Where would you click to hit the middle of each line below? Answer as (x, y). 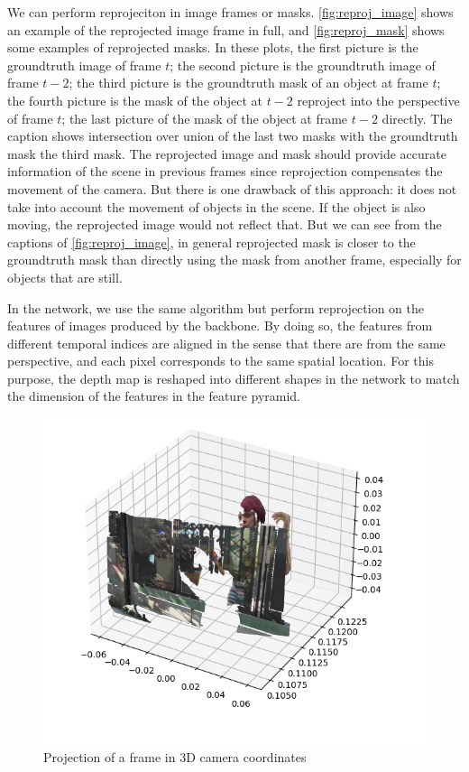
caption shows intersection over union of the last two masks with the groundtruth (233, 136)
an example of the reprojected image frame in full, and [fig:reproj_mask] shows (226, 29)
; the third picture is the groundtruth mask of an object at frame (248, 83)
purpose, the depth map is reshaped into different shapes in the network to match (234, 378)
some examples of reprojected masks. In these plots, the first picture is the (213, 47)
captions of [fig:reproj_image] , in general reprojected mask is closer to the (212, 242)
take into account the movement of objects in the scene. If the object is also (216, 206)
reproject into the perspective (378, 100)
